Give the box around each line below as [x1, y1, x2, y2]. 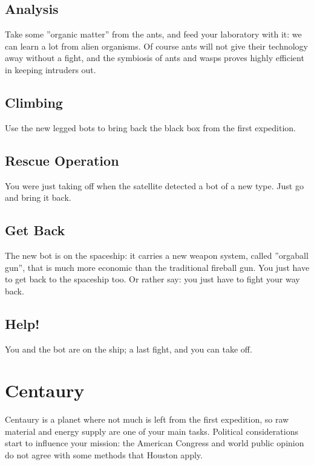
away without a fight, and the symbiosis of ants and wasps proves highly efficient [5, 51, 304, 64]
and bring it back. [5, 191, 71, 204]
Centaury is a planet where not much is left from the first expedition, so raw [5, 413, 289, 426]
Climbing [5, 93, 63, 111]
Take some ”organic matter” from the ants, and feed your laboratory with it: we [5, 28, 302, 41]
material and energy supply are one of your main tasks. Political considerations [5, 424, 298, 437]
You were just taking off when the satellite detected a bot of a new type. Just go [5, 179, 304, 192]
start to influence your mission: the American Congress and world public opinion [5, 437, 304, 449]
